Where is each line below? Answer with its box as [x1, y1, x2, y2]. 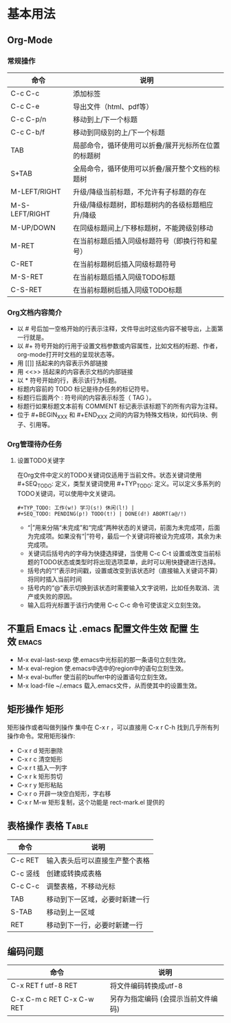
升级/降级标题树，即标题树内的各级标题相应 [73, 200, 213, 209]
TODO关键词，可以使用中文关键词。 [16, 490, 119, 498]
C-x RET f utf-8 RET [10, 981, 78, 991]
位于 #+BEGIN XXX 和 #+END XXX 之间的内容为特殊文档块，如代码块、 [16, 411, 212, 420]
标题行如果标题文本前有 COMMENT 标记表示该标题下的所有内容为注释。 [16, 402, 221, 411]
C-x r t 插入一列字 [16, 763, 67, 772]
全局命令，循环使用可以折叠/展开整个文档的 [73, 163, 213, 173]
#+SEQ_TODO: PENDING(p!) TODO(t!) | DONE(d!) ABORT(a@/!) [16, 510, 187, 517]
